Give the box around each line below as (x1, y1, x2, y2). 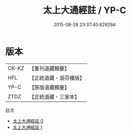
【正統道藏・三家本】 (29, 93, 80, 100)
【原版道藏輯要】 (29, 84, 70, 91)
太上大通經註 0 (12, 118, 44, 124)
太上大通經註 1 (12, 124, 43, 130)
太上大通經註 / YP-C (43, 5, 126, 16)
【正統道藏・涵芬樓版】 (29, 74, 85, 81)
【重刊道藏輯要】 (29, 65, 70, 72)
